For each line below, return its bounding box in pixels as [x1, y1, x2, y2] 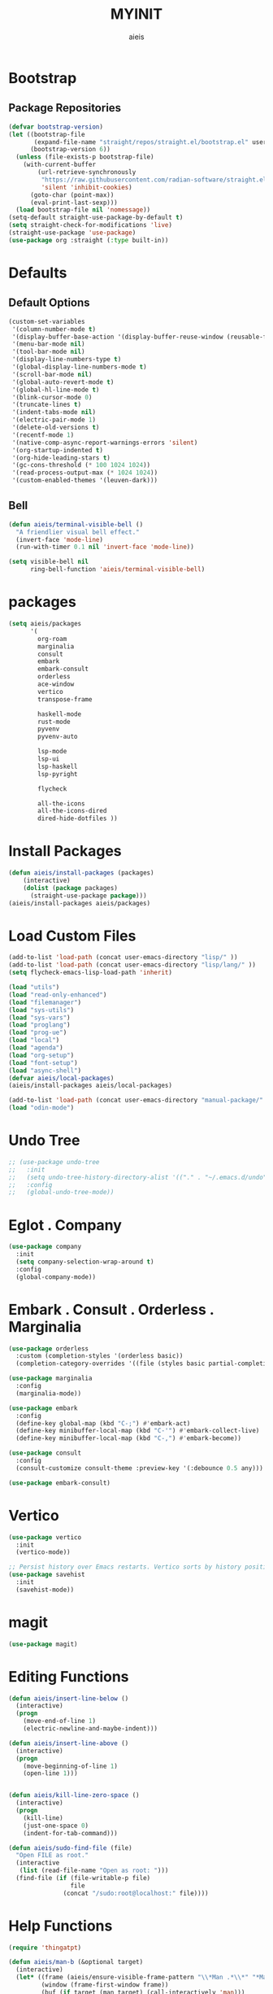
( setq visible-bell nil [8, 558, 89, 566]
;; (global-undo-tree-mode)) [8, 1189, 115, 1197]
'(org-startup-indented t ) [11, 446, 104, 454]
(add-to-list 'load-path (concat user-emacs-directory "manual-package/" [8, 1096, 264, 1105]
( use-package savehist [8, 1571, 85, 1579]
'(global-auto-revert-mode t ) [11, 377, 115, 386]
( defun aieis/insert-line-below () [8, 1694, 129, 1703]
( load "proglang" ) [8, 1021, 71, 1029]
